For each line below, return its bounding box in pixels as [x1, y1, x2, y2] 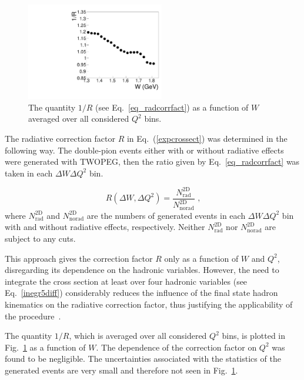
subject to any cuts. [5, 232, 76, 244]
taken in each [5, 166, 53, 179]
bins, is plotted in [222, 329, 286, 342]
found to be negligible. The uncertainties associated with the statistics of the [5, 352, 281, 365]
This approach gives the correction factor [5, 252, 153, 264]
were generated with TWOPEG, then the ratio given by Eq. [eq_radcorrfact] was [5, 155, 300, 168]
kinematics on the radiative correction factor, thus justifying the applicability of [5, 298, 293, 310]
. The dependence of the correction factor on [96, 341, 257, 353]
